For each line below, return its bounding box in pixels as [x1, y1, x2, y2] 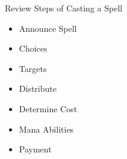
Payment [19, 143, 52, 155]
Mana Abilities [19, 122, 74, 135]
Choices [19, 42, 48, 55]
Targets [19, 62, 47, 74]
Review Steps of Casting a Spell [5, 2, 123, 14]
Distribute [19, 82, 57, 95]
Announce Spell [19, 22, 77, 34]
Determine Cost [19, 102, 78, 115]
